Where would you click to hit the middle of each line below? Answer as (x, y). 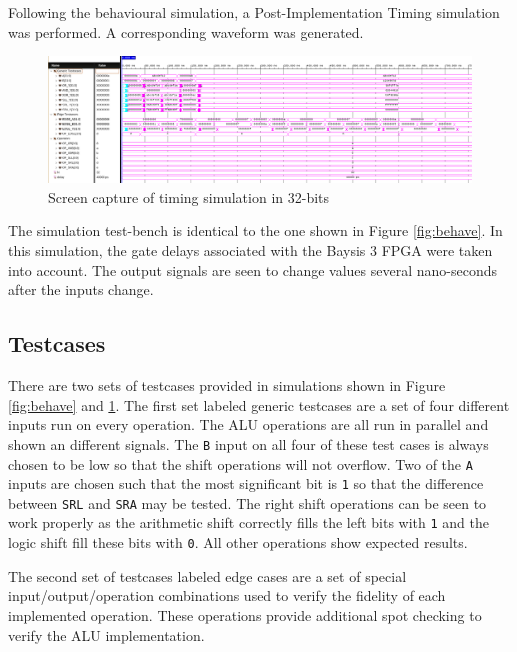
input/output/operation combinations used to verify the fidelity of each (227, 595)
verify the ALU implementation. (106, 634)
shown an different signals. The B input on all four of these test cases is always (248, 443)
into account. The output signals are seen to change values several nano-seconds (253, 269)
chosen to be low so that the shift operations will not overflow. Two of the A (240, 463)
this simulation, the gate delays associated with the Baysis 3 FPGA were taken (250, 250)
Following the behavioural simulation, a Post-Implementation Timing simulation (254, 12)
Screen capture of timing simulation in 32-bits (189, 196)
